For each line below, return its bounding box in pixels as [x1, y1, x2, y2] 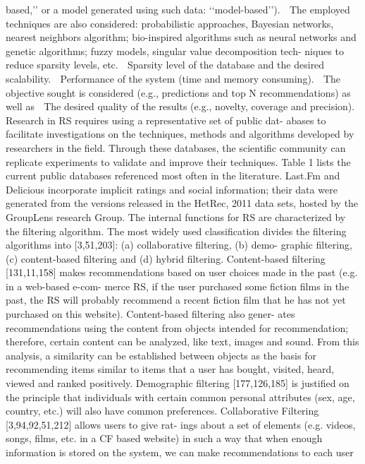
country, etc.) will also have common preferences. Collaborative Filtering [6, 403, 319, 418]
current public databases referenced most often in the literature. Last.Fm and [6, 168, 340, 183]
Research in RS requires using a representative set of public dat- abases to [6, 112, 326, 127]
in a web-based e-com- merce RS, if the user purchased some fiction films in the [6, 278, 349, 293]
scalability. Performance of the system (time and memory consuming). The [6, 71, 341, 85]
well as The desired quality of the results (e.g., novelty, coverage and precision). [6, 99, 355, 114]
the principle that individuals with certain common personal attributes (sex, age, [6, 389, 355, 404]
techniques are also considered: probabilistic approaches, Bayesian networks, [6, 16, 334, 30]
